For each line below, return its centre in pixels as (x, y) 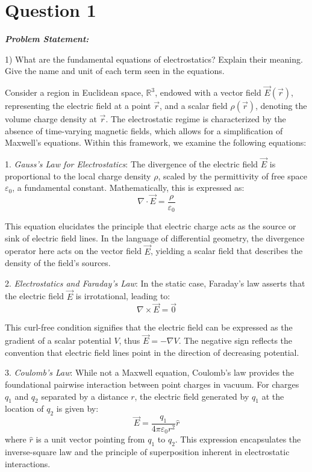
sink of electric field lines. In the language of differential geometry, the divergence (155, 238)
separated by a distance (85, 396)
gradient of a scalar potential (58, 340)
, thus (129, 340)
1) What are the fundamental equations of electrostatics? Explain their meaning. (154, 59)
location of (24, 408)
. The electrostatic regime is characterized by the (196, 119)
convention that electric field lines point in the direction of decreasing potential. (152, 352)
